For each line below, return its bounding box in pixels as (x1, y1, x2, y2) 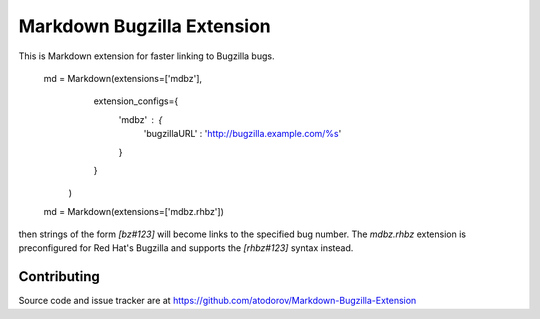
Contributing (18, 268, 100, 285)
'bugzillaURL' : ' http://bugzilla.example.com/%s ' (143, 128, 342, 140)
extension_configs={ (93, 95, 179, 107)
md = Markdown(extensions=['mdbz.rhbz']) (43, 205, 225, 217)
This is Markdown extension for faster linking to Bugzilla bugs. (18, 50, 275, 62)
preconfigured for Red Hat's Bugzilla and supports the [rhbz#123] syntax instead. (18, 242, 354, 254)
